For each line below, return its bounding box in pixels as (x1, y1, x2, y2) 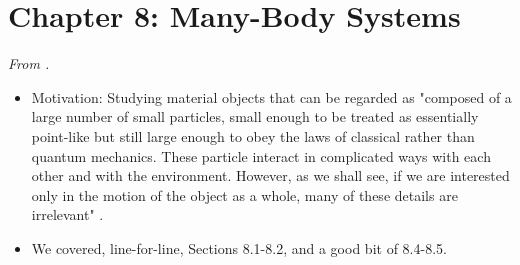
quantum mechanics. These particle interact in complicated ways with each (31, 145, 491, 166)
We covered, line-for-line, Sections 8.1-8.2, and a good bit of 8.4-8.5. (31, 237, 447, 258)
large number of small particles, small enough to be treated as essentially (31, 106, 479, 127)
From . (8, 53, 50, 74)
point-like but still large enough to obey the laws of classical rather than (31, 125, 475, 146)
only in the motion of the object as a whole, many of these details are (31, 184, 458, 205)
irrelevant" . (31, 204, 104, 225)
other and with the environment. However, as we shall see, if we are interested (31, 165, 510, 186)
